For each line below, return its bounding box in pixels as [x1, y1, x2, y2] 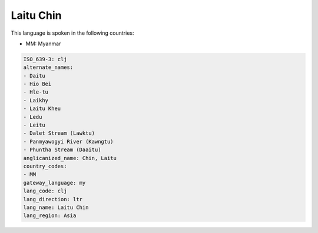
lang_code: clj [23, 188, 67, 194]
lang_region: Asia [23, 212, 77, 219]
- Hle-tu [23, 89, 49, 95]
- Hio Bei [23, 81, 52, 88]
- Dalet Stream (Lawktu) [23, 130, 95, 137]
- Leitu [23, 122, 45, 129]
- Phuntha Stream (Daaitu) [23, 147, 101, 153]
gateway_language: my [23, 179, 86, 186]
